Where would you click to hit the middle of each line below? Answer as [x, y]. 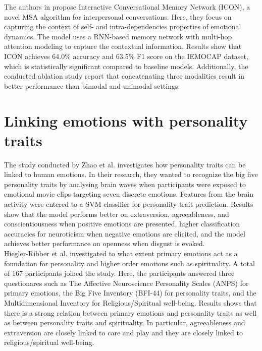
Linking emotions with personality [126, 120]
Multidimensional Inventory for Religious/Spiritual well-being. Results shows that [130, 302]
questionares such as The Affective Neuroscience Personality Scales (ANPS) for [126, 283]
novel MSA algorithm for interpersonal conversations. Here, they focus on [118, 16]
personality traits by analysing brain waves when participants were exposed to [125, 184]
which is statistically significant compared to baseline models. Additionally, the [126, 66]
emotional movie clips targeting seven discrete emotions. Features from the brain [129, 194]
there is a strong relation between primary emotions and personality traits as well [130, 312]
